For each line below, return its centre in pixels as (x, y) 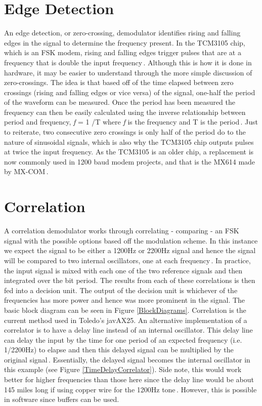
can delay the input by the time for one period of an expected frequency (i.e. (123, 339)
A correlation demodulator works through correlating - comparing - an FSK (122, 231)
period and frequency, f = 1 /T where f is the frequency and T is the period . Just (131, 122)
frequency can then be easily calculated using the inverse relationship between (125, 112)
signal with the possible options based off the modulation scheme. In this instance (131, 240)
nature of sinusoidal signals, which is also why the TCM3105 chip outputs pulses (129, 141)
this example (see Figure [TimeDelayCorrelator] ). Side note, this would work (123, 369)
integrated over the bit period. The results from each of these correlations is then (130, 280)
